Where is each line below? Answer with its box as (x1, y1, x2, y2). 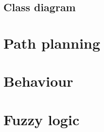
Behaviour (3, 71, 73, 91)
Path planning (3, 33, 101, 53)
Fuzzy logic (3, 109, 80, 129)
